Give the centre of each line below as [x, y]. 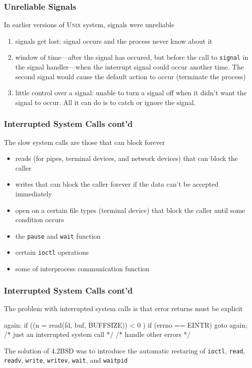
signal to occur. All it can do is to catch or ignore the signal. [105, 102]
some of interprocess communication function [82, 269]
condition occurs [40, 219]
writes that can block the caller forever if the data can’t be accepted [117, 184]
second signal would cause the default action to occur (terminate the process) [130, 76]
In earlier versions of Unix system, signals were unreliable [89, 25]
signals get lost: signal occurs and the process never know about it [114, 41]
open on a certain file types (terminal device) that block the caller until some [130, 210]
